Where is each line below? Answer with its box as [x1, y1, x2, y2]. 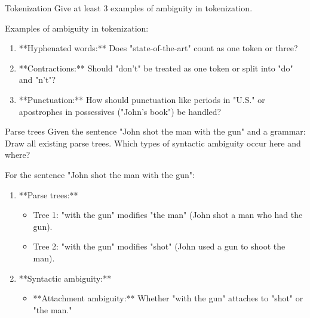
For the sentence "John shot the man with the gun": [5, 168, 195, 180]
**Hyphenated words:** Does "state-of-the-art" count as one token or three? [19, 42, 298, 54]
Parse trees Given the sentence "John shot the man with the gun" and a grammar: [5, 125, 306, 138]
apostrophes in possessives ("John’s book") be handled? [19, 105, 222, 117]
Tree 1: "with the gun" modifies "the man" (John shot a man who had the [33, 208, 303, 221]
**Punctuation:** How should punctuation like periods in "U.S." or [19, 93, 265, 105]
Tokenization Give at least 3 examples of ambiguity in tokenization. [5, 2, 253, 14]
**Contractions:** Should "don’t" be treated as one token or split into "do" [19, 61, 293, 74]
